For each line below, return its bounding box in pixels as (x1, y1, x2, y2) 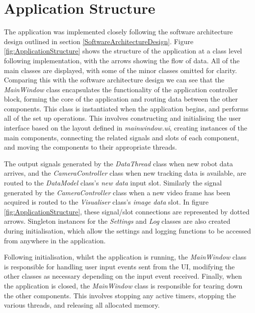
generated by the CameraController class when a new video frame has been (4, 187, 230, 197)
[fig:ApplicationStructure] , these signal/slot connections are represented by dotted (4, 206, 250, 216)
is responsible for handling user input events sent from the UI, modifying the (4, 261, 235, 271)
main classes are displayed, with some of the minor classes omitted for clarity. (4, 65, 237, 75)
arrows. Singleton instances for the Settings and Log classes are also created (4, 216, 230, 226)
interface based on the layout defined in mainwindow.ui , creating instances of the (4, 123, 247, 133)
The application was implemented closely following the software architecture (4, 26, 233, 37)
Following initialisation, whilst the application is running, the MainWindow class (4, 252, 247, 262)
